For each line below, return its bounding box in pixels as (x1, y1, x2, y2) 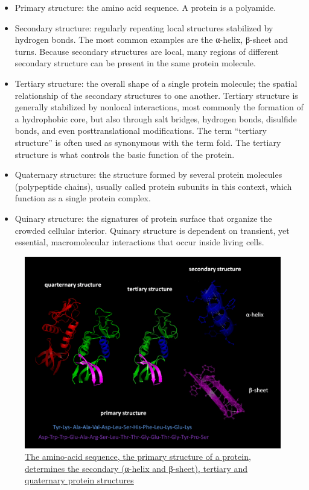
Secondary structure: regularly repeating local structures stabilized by (14, 21, 273, 34)
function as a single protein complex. (14, 192, 151, 204)
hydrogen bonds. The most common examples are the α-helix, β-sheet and (14, 33, 288, 46)
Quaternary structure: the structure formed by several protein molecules (14, 168, 282, 181)
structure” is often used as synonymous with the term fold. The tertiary (14, 136, 281, 148)
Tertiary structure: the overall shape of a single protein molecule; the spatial (14, 77, 298, 89)
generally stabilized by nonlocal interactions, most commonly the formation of (14, 101, 304, 113)
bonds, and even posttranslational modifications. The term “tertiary (14, 124, 267, 137)
